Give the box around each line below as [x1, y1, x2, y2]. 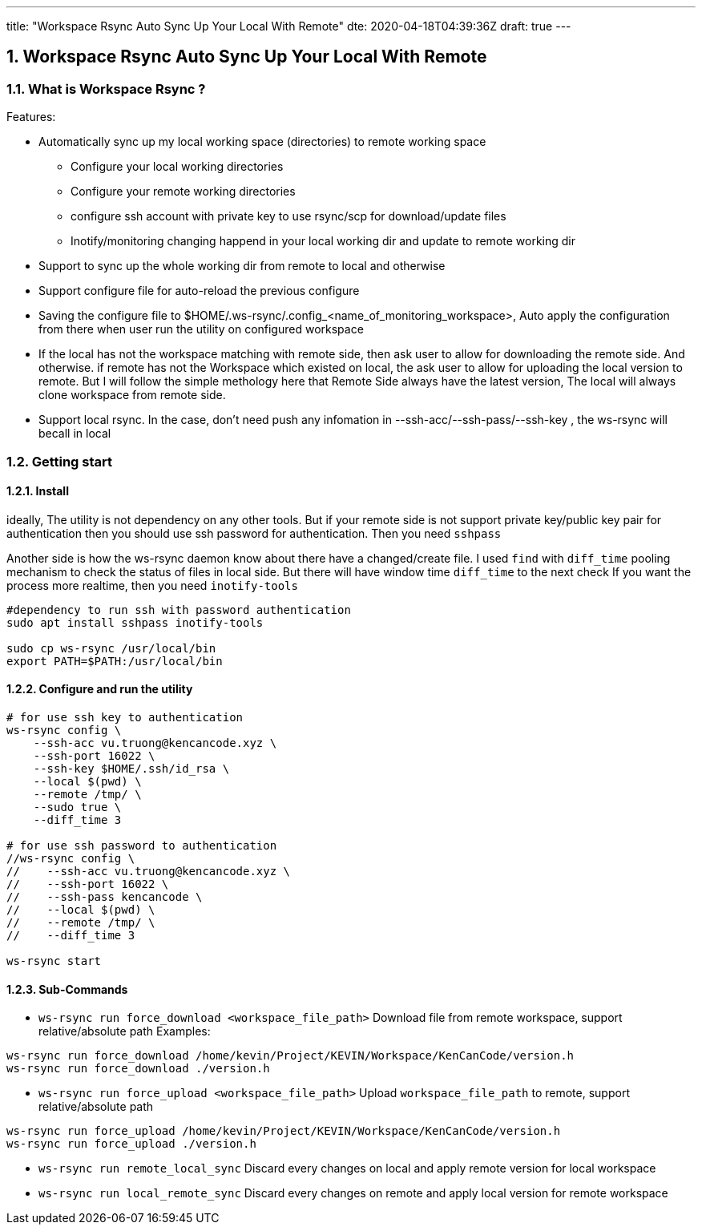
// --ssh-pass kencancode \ [6, 890, 203, 904]
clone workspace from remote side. [38, 388, 226, 402]
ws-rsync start [6, 955, 102, 968]
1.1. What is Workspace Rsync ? [6, 80, 206, 97]
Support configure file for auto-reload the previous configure [38, 284, 360, 298]
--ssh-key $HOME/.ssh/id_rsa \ [33, 762, 230, 776]
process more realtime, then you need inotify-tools [6, 578, 298, 592]
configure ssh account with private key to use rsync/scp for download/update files [71, 209, 506, 224]
